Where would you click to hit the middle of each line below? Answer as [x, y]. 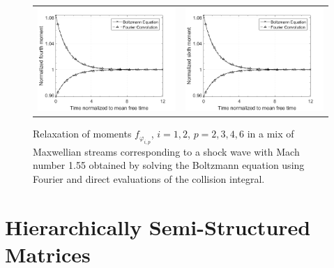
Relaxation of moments [82, 134]
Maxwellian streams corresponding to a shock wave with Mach [166, 151]
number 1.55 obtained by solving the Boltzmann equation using [169, 165]
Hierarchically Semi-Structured [158, 226]
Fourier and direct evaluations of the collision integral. [149, 178]
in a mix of [271, 134]
